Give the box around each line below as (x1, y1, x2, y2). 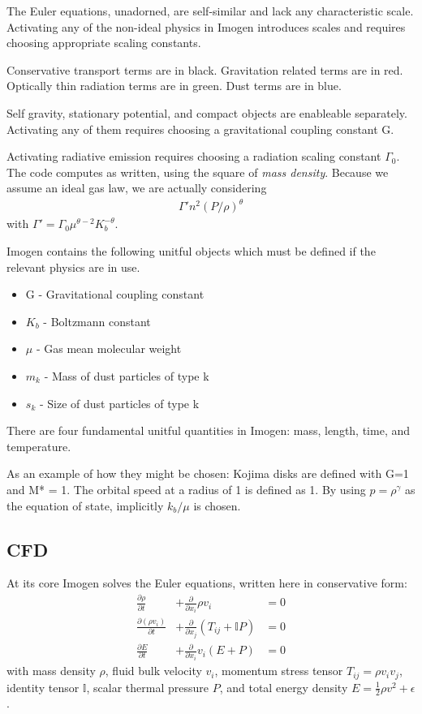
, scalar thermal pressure (86, 678, 209, 695)
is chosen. (193, 497, 241, 514)
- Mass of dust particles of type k (44, 368, 209, 385)
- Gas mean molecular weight (36, 340, 182, 357)
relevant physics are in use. (6, 258, 140, 275)
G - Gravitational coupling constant (25, 286, 205, 303)
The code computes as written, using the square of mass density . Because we (6, 163, 389, 180)
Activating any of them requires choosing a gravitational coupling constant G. (6, 120, 394, 137)
